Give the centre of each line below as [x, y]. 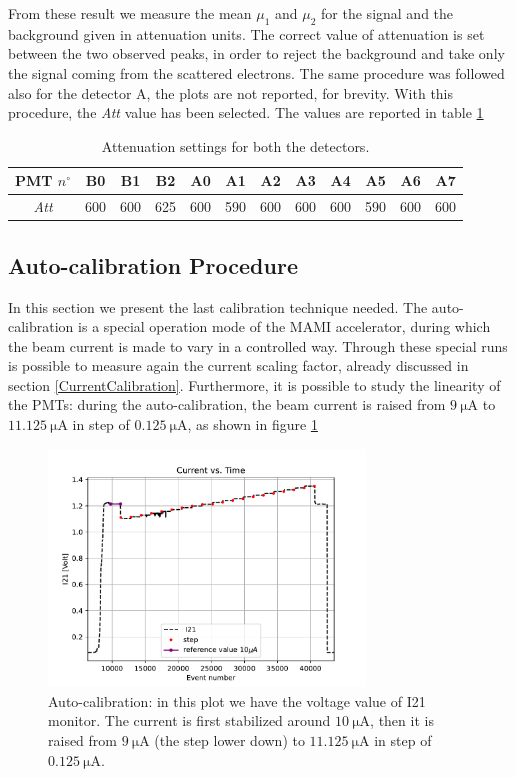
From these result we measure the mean [130, 13]
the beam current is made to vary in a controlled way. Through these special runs [258, 345]
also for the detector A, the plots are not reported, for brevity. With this [231, 92]
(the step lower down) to [229, 739]
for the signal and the [387, 13]
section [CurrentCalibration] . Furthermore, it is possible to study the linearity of [254, 384]
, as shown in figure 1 [252, 424]
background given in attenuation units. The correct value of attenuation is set [246, 33]
